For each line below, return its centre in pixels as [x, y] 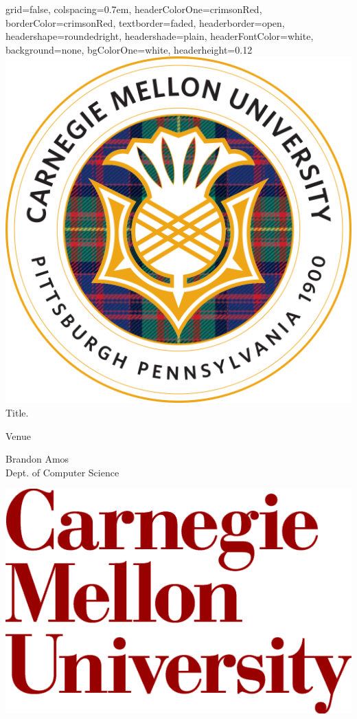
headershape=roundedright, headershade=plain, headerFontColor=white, [160, 36]
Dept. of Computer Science [62, 472]
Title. [17, 412]
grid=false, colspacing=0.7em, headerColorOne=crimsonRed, [134, 9]
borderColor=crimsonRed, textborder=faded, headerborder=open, [145, 22]
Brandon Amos [37, 459]
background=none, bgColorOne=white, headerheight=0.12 [129, 49]
